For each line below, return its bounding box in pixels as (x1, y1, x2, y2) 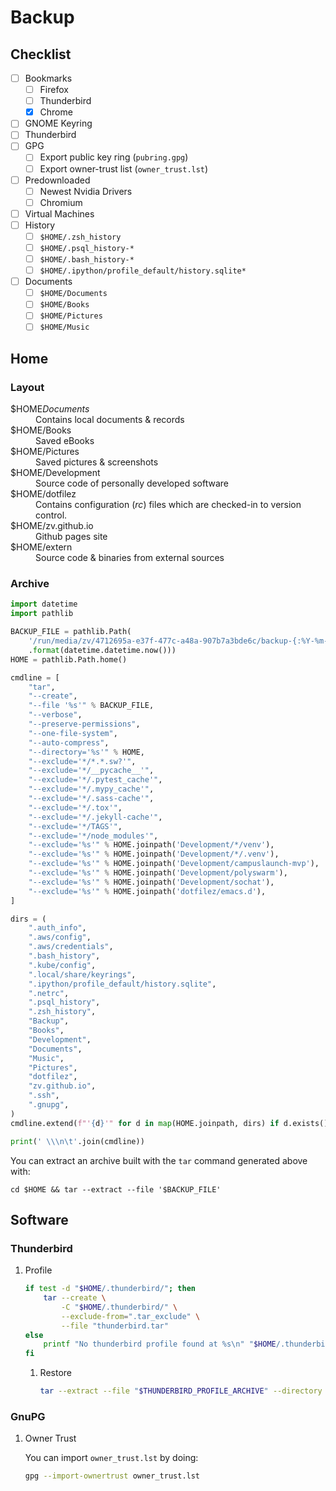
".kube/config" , (28, 960, 97, 970)
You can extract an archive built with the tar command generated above (10, 1154, 308, 1166)
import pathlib (10, 609, 74, 619)
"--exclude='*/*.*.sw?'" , (28, 756, 137, 766)
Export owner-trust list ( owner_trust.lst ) (39, 162, 209, 175)
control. (35, 509, 68, 521)
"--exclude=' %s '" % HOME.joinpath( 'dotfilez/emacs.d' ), (28, 886, 267, 896)
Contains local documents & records (35, 414, 185, 426)
